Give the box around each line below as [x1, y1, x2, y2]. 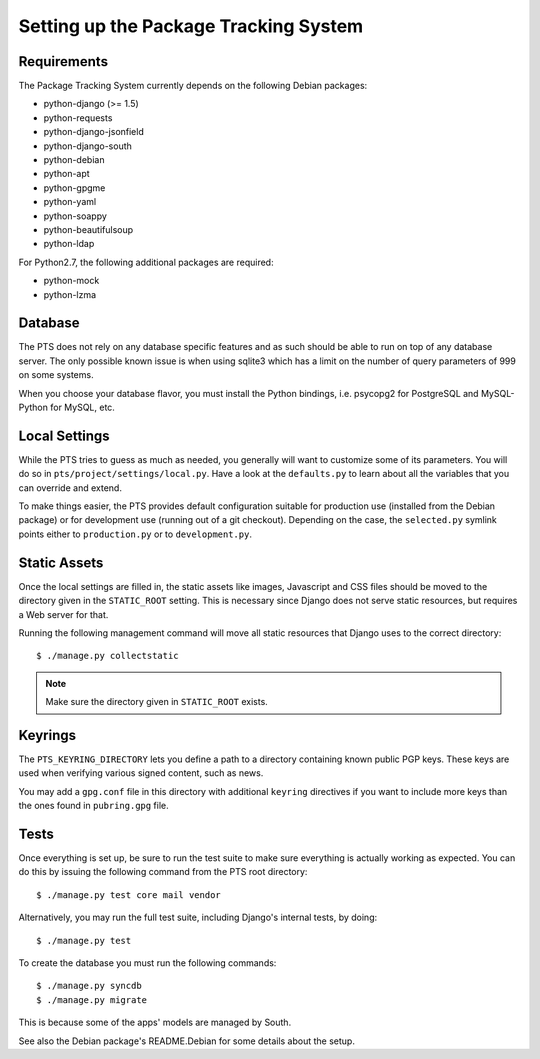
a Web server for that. [18, 608, 109, 620]
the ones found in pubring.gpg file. [18, 800, 169, 812]
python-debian [43, 154, 105, 166]
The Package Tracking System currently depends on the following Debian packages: [18, 80, 368, 92]
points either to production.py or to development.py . [18, 528, 252, 540]
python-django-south [43, 140, 132, 152]
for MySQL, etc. [50, 401, 115, 413]
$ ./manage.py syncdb [36, 980, 142, 992]
